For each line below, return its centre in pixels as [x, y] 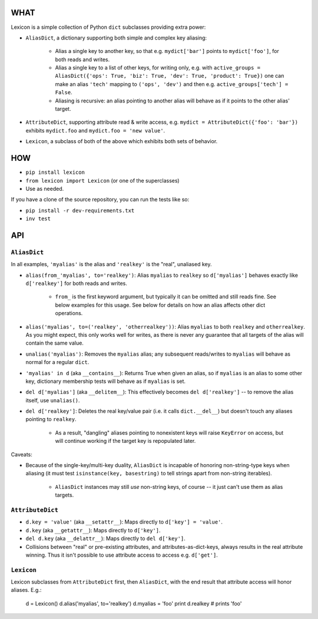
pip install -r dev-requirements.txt [80, 210]
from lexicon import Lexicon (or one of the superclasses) [102, 180]
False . [64, 92]
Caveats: [21, 454]
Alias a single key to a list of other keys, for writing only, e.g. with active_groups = [158, 68]
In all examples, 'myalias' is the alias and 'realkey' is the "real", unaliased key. [111, 264]
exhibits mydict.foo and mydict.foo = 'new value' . [95, 130]
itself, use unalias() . [53, 400]
